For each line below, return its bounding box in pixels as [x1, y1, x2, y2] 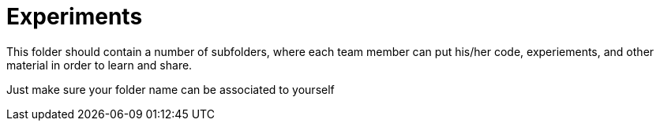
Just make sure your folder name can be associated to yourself [6, 82, 335, 96]
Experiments [6, 3, 143, 30]
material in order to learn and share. [6, 58, 193, 72]
